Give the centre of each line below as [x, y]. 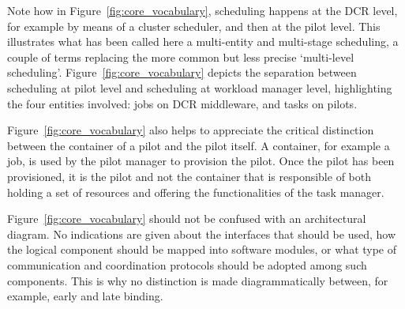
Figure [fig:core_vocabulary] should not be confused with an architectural [187, 219]
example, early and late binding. [85, 296]
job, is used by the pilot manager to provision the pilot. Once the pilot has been [201, 161]
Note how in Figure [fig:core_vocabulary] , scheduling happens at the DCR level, [202, 10]
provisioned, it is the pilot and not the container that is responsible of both [189, 176]
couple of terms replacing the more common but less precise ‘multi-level [181, 57]
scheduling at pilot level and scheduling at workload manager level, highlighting [200, 87]
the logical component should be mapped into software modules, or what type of [202, 249]
